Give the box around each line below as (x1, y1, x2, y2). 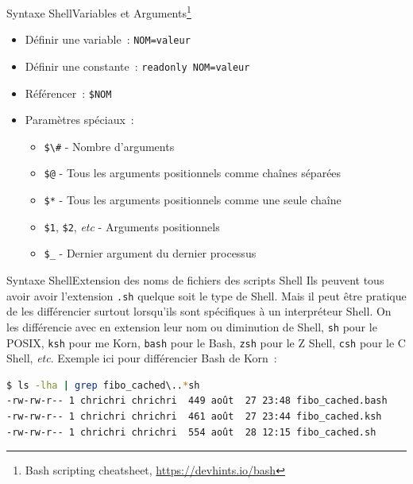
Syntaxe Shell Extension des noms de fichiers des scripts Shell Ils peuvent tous (6, 272, 384, 288)
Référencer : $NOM (25, 84, 112, 101)
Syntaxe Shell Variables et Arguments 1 (6, 2, 191, 21)
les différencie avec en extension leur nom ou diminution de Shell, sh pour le (6, 318, 377, 335)
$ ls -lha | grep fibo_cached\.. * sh (6, 379, 200, 391)
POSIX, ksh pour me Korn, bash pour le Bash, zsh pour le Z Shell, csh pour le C (6, 334, 406, 350)
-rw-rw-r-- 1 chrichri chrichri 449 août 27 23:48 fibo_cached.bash (6, 395, 388, 407)
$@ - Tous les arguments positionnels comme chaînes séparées (44, 165, 342, 181)
